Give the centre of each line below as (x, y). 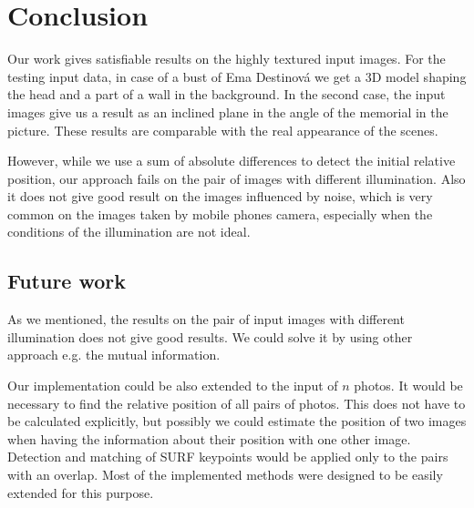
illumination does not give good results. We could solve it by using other (210, 336)
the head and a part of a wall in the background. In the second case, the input (227, 94)
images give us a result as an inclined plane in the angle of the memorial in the (228, 112)
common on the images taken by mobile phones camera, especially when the (220, 213)
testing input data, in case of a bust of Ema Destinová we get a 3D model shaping (237, 76)
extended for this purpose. (81, 492)
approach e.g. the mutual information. (114, 355)
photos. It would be (408, 386)
